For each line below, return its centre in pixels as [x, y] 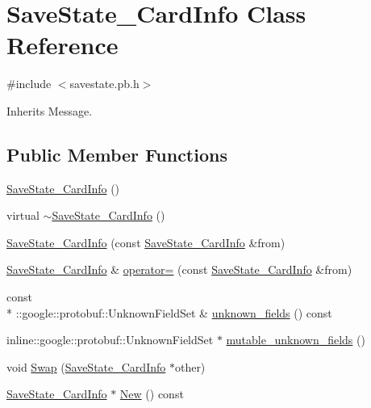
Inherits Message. [50, 110]
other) [190, 366]
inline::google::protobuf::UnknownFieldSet [110, 340]
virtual [23, 215]
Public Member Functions [117, 154]
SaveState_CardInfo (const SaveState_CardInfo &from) [146, 242]
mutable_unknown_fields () [296, 340]
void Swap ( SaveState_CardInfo [86, 366]
